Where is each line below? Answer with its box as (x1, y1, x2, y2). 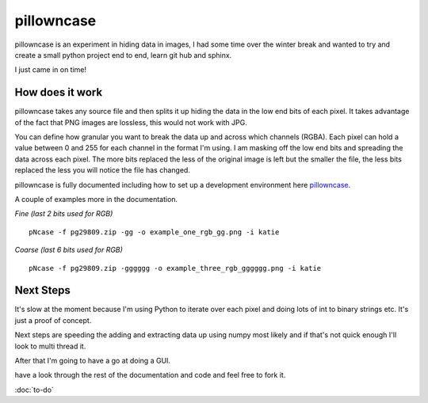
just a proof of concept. (14, 315, 92, 325)
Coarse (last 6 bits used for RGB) (14, 245, 123, 255)
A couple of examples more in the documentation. (14, 194, 178, 203)
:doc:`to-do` (14, 385, 55, 394)
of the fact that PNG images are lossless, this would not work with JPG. (14, 117, 247, 127)
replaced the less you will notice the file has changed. (14, 165, 190, 175)
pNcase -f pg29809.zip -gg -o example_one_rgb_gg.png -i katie (29, 227, 280, 237)
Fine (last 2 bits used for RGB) (14, 209, 113, 219)
